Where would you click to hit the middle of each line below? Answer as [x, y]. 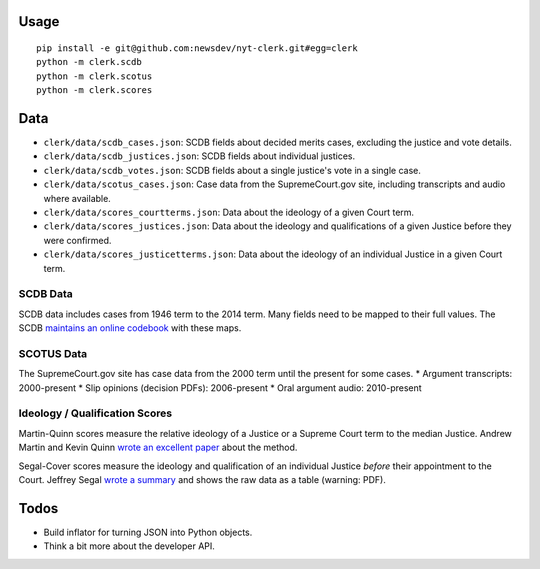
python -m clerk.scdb [89, 62]
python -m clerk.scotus [94, 76]
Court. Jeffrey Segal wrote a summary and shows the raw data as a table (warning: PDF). [202, 479]
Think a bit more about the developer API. [129, 546]
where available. [77, 198]
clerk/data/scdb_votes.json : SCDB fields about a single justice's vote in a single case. [232, 170]
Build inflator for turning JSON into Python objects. [148, 532]
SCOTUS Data [53, 353]
